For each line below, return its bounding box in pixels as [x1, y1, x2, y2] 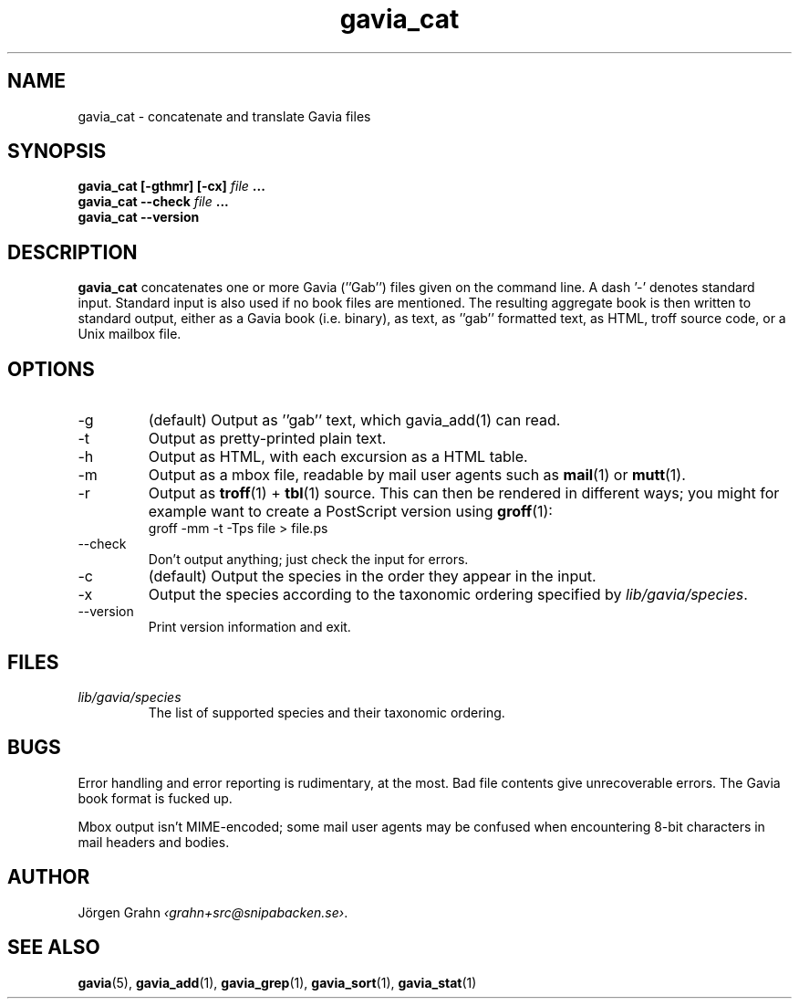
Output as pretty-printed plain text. [148, 429, 387, 448]
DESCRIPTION [7, 240, 138, 264]
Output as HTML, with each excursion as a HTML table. [148, 447, 528, 466]
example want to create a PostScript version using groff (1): [148, 502, 553, 521]
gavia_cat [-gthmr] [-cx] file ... [78, 178, 265, 194]
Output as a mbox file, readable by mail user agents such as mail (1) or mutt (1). [148, 466, 686, 485]
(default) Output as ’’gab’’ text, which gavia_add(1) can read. [148, 411, 561, 430]
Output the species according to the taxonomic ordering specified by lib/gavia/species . [148, 585, 748, 604]
